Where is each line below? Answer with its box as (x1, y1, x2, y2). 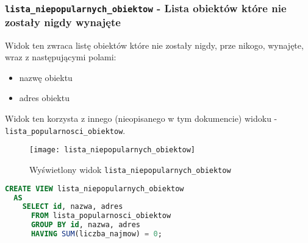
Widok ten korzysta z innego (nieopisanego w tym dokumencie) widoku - (5, 112, 278, 125)
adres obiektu (19, 91, 70, 104)
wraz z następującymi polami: (5, 51, 116, 63)
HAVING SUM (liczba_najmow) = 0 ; (30, 230, 162, 239)
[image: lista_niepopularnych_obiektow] (29, 146, 196, 155)
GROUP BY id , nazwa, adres (30, 220, 140, 230)
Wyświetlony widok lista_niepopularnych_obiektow (29, 163, 231, 175)
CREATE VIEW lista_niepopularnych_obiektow (5, 184, 184, 193)
